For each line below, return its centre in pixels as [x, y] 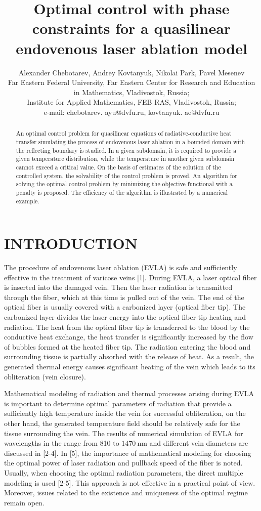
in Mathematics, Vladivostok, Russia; [132, 92]
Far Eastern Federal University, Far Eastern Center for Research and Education [132, 82]
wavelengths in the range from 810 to [62, 443]
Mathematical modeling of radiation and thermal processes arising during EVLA [129, 393]
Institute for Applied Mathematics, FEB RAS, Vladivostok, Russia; [132, 102]
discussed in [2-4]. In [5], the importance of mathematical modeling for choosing [128, 453]
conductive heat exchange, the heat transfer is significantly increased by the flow [129, 337]
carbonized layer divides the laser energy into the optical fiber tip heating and [125, 317]
